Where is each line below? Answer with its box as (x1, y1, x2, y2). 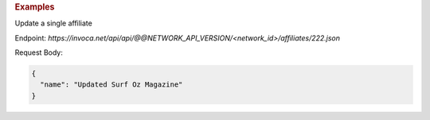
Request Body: (14, 48, 63, 57)
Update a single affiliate (14, 18, 93, 28)
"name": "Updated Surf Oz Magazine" (40, 80, 183, 89)
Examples (14, 2, 55, 12)
